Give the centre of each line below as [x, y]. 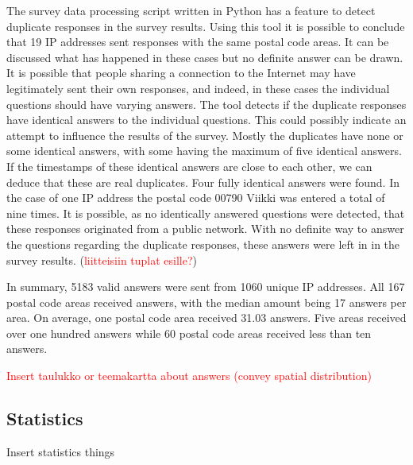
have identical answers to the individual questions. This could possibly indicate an [206, 120]
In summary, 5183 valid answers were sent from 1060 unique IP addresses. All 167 [206, 287]
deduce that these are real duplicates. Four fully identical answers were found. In [203, 182]
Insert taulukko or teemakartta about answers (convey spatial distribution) [189, 376]
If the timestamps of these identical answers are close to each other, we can [189, 166]
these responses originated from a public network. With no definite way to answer [205, 229]
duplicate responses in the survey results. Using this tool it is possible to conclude [206, 26]
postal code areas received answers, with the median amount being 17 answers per [206, 302]
